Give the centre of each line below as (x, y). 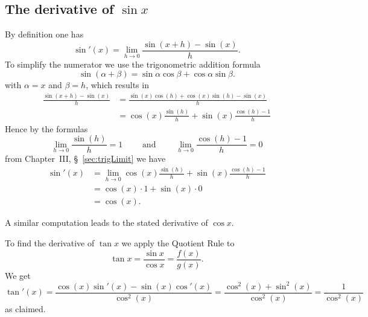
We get (18, 275)
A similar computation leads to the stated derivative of (106, 223)
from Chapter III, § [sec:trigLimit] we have (85, 158)
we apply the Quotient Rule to (178, 243)
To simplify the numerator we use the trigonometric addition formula (133, 64)
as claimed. (25, 308)
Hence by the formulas (46, 128)
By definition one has (44, 34)
